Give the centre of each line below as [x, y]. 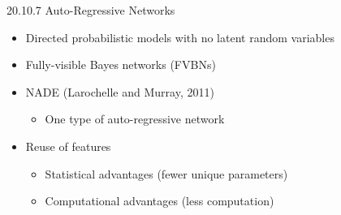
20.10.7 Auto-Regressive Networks [91, 10]
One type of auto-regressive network [135, 119]
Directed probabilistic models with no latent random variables [180, 37]
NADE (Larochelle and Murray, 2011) [120, 91]
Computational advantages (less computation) [160, 201]
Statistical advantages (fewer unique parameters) [166, 173]
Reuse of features [68, 146]
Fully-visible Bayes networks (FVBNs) [121, 64]
